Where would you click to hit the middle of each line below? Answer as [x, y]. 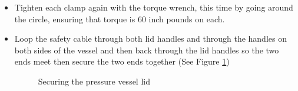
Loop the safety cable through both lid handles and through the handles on [150, 38]
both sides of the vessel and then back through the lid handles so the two [147, 50]
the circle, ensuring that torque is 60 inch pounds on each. [120, 18]
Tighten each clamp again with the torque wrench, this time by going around [154, 7]
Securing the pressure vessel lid [94, 81]
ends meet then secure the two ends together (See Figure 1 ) [122, 61]
